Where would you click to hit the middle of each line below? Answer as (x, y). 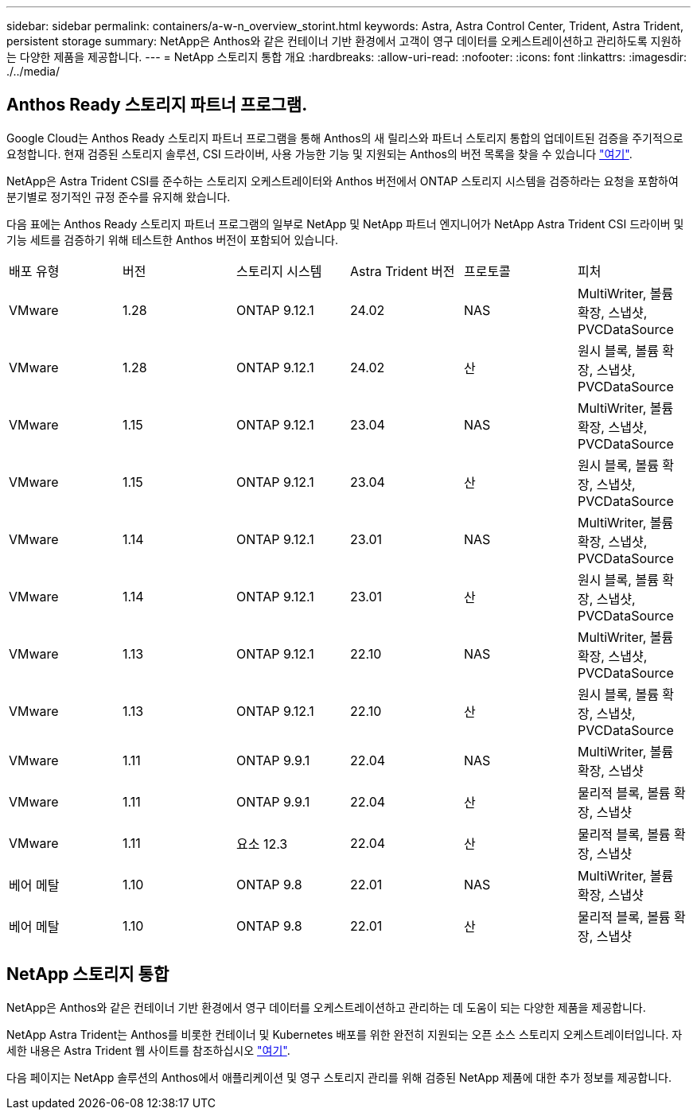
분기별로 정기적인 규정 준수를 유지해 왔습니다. (119, 196)
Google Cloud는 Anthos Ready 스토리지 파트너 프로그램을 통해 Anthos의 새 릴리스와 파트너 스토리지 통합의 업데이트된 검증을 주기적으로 (345, 138)
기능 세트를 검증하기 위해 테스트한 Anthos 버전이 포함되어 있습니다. (172, 239)
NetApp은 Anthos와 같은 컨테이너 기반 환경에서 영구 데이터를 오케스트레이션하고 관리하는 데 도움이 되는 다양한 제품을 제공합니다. (326, 1007)
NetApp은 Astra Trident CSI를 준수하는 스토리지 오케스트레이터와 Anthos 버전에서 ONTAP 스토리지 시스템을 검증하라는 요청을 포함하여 (343, 181)
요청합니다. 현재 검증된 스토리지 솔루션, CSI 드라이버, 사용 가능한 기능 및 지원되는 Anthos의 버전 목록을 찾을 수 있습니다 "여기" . (319, 154)
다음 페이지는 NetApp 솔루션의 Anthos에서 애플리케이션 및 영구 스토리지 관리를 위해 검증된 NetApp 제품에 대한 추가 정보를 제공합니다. (339, 1077)
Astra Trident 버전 (402, 271)
